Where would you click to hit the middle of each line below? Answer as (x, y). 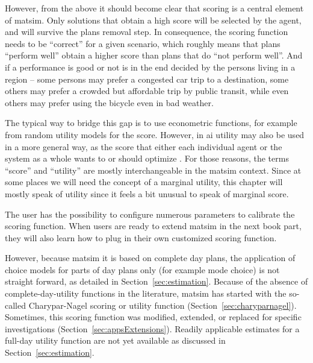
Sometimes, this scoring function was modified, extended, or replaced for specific (153, 317)
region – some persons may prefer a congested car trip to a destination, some (147, 79)
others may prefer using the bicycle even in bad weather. (109, 102)
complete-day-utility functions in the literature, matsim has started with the (146, 293)
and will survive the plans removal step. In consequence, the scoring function (147, 32)
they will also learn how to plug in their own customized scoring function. (141, 237)
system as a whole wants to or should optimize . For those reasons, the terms (147, 158)
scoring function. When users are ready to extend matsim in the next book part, (153, 226)
